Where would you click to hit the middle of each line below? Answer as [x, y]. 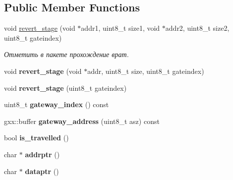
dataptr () [42, 171]
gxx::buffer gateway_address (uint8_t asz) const [82, 121]
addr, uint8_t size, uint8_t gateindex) [146, 71]
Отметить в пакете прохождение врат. [66, 54]
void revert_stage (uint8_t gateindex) [65, 88]
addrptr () [42, 154]
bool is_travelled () [36, 138]
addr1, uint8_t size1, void [120, 28]
